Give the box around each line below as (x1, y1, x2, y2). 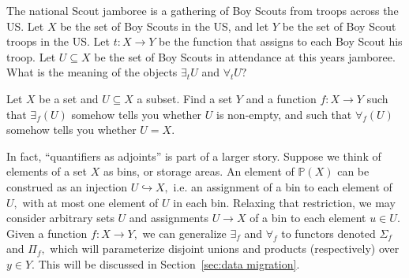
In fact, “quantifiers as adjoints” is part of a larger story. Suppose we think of (6, 147, 381, 164)
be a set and (39, 90, 99, 106)
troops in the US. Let (6, 33, 110, 50)
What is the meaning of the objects (6, 64, 178, 80)
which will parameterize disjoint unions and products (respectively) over (50, 240, 400, 257)
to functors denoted (281, 224, 376, 241)
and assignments (129, 209, 208, 226)
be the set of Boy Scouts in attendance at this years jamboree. (94, 48, 396, 65)
